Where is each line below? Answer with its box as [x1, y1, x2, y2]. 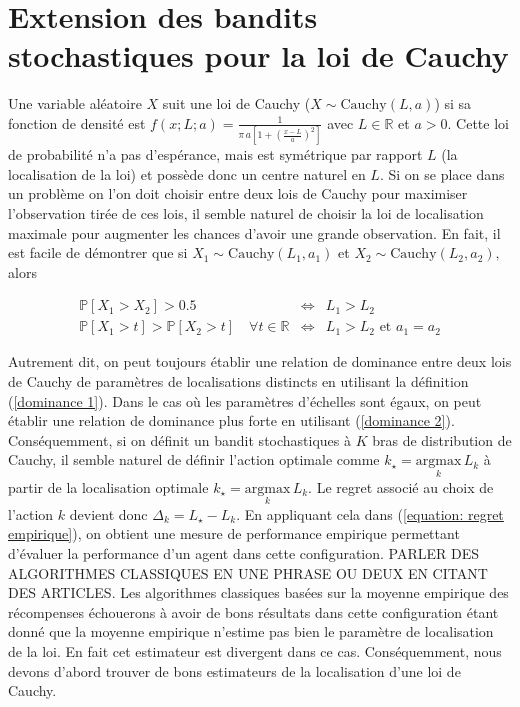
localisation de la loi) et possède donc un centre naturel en [8, 163, 366, 184]
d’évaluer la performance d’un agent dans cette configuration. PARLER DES [8, 543, 480, 564]
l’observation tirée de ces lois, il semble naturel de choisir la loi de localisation [8, 203, 484, 223]
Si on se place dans [388, 163, 505, 184]
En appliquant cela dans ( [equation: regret [244, 503, 504, 524]
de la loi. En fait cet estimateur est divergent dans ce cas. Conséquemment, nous [8, 641, 502, 661]
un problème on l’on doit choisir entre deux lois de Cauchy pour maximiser [8, 183, 468, 204]
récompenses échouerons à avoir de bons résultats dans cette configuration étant [8, 601, 499, 622]
